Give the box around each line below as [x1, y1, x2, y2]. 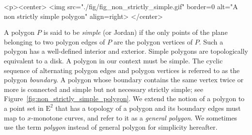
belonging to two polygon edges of [4, 36, 105, 46]
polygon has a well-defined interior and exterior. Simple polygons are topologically [4, 46, 249, 56]
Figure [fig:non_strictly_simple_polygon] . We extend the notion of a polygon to [4, 93, 245, 104]
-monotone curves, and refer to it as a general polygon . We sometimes [31, 112, 237, 122]
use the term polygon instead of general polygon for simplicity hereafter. [4, 122, 218, 132]
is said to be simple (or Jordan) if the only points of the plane [43, 27, 228, 37]
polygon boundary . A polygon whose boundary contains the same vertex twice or [4, 75, 244, 85]
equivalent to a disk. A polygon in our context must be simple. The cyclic [4, 55, 223, 65]
